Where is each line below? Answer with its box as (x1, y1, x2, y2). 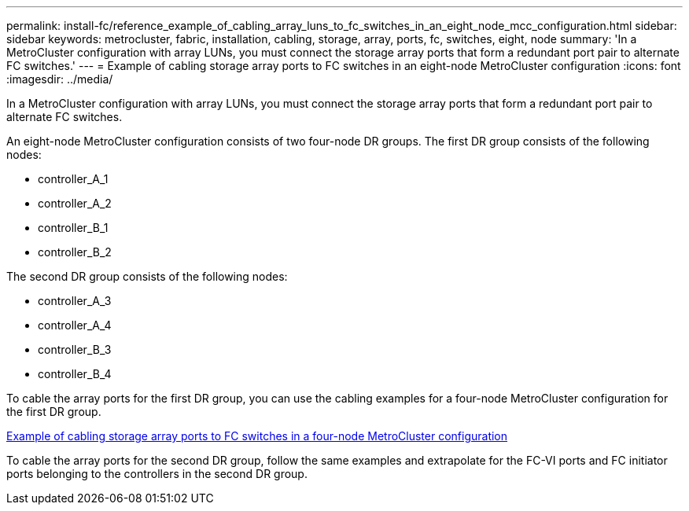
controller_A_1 (38, 172, 109, 186)
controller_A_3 (38, 294, 112, 307)
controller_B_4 (38, 367, 112, 380)
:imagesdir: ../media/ (6, 72, 113, 86)
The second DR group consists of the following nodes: (6, 270, 288, 283)
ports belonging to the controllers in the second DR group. (6, 467, 308, 480)
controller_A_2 (38, 197, 112, 210)
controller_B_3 (38, 343, 112, 356)
